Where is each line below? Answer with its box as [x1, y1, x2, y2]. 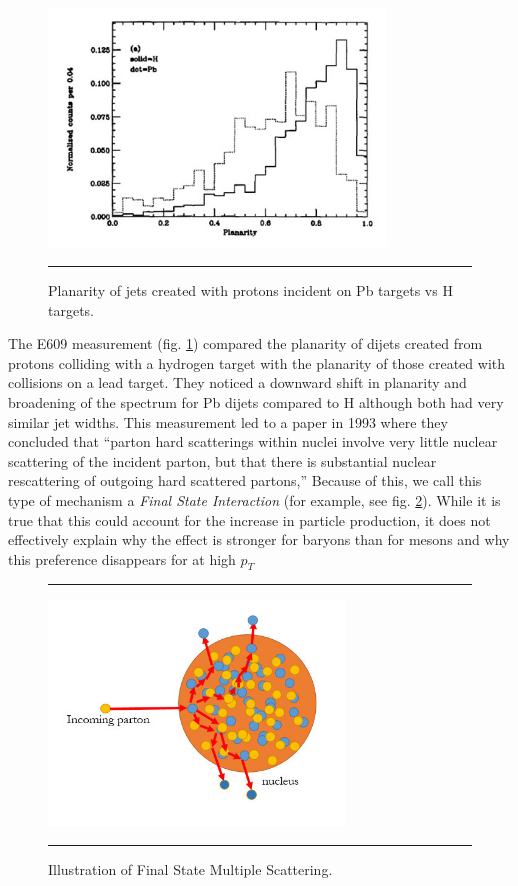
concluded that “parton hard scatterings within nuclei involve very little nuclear [8, 431, 498, 452]
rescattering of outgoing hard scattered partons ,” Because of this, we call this [8, 470, 482, 491]
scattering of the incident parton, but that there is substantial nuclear [8, 450, 437, 471]
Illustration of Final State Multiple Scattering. [48, 858, 333, 879]
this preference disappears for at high [8, 548, 236, 569]
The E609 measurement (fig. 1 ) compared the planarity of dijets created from [8, 333, 483, 354]
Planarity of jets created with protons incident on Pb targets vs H [48, 279, 453, 300]
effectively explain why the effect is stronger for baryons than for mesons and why [8, 529, 510, 550]
